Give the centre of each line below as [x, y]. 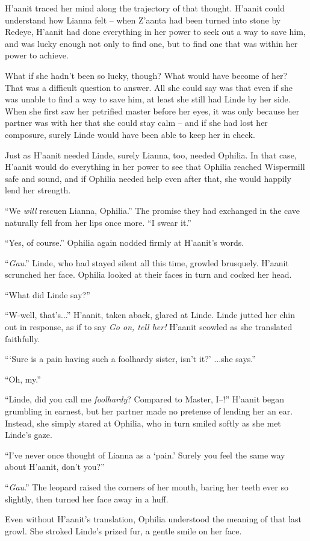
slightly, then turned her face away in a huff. [87, 499]
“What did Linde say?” [48, 294]
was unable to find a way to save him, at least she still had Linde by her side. [148, 99]
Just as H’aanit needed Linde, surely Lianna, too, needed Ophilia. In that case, [151, 155]
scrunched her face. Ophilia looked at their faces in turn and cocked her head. [148, 274]
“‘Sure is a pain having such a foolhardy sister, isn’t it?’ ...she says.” [130, 359]
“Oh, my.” [23, 379]
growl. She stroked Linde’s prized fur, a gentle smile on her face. [123, 530]
